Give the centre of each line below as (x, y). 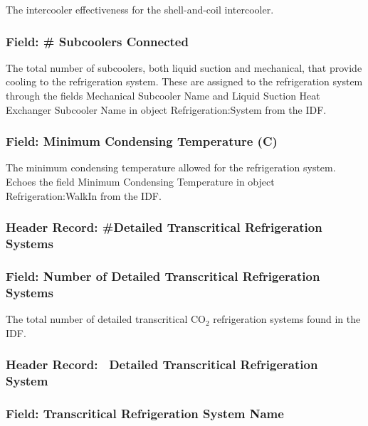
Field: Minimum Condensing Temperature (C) (142, 141)
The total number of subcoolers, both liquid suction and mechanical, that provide (184, 67)
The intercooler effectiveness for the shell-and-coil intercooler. (140, 9)
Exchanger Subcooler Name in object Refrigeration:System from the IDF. (166, 109)
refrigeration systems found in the (287, 319)
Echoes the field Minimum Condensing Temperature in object (140, 181)
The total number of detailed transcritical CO (106, 319)
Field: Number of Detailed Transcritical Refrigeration (163, 276)
